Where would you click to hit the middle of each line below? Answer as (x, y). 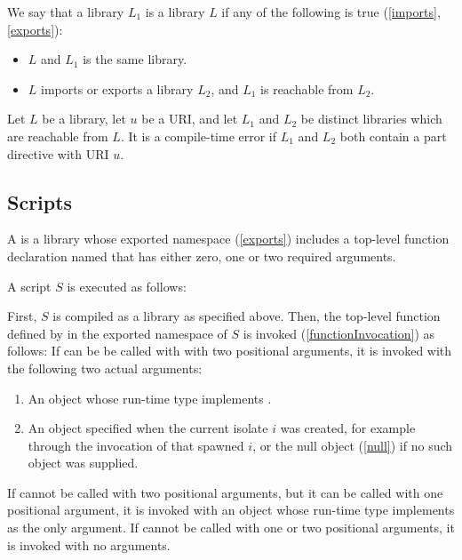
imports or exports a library (117, 88)
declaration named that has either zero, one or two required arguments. (202, 256)
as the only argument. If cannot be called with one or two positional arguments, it (231, 528)
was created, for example (348, 428)
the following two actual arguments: (105, 368)
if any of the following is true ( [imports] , (331, 12)
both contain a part (393, 136)
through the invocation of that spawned (136, 445)
